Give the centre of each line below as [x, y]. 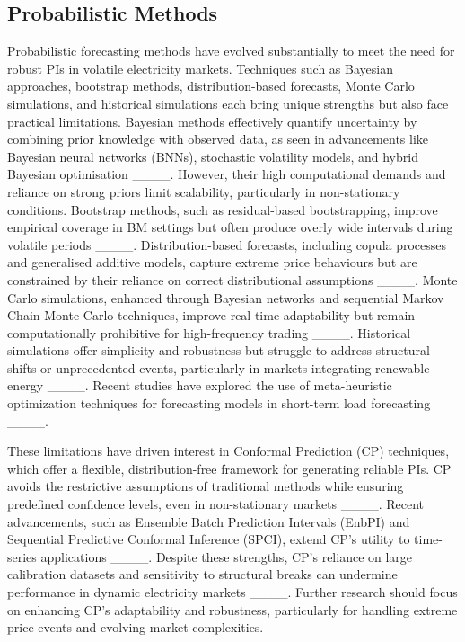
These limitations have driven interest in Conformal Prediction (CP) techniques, [228, 451]
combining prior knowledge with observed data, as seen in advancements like [218, 139]
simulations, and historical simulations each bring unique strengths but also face [228, 103]
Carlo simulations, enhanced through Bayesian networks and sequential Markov [226, 297]
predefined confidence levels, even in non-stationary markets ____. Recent [216, 504]
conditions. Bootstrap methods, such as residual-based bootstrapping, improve [223, 209]
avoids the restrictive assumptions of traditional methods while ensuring [206, 486]
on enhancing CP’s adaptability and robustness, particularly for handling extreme [232, 609]
